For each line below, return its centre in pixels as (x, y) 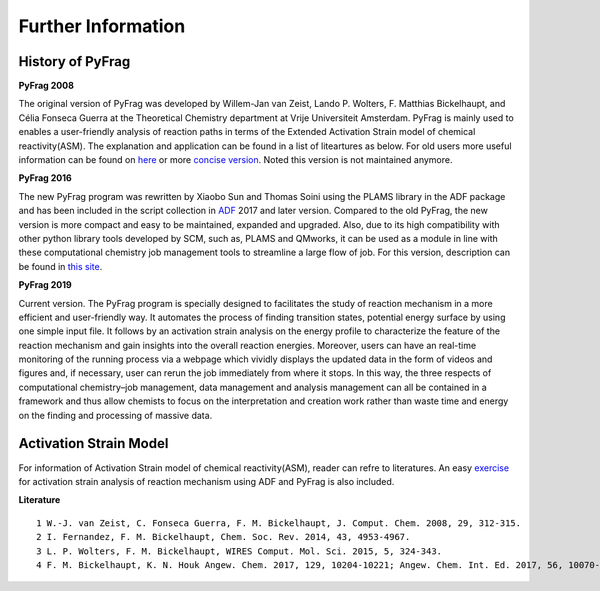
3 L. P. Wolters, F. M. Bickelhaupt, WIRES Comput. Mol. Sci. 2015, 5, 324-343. (239, 551)
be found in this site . (60, 266)
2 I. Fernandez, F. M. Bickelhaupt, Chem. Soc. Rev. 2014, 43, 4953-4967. (223, 537)
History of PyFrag (74, 61)
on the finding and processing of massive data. (115, 415)
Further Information (102, 26)
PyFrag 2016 (45, 178)
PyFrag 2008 (46, 86)
